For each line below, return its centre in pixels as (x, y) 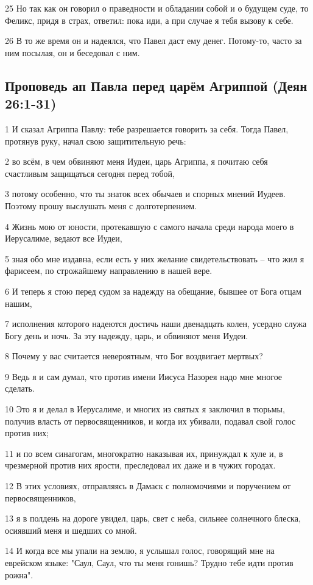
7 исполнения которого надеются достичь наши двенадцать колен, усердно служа (156, 324)
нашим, (19, 303)
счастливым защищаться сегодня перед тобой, (90, 173)
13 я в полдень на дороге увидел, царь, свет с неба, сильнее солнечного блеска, (153, 518)
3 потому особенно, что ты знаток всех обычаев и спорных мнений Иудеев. (145, 194)
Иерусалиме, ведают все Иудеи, (64, 238)
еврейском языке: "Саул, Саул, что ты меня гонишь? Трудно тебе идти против (149, 562)
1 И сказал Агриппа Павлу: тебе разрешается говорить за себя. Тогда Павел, (147, 128)
